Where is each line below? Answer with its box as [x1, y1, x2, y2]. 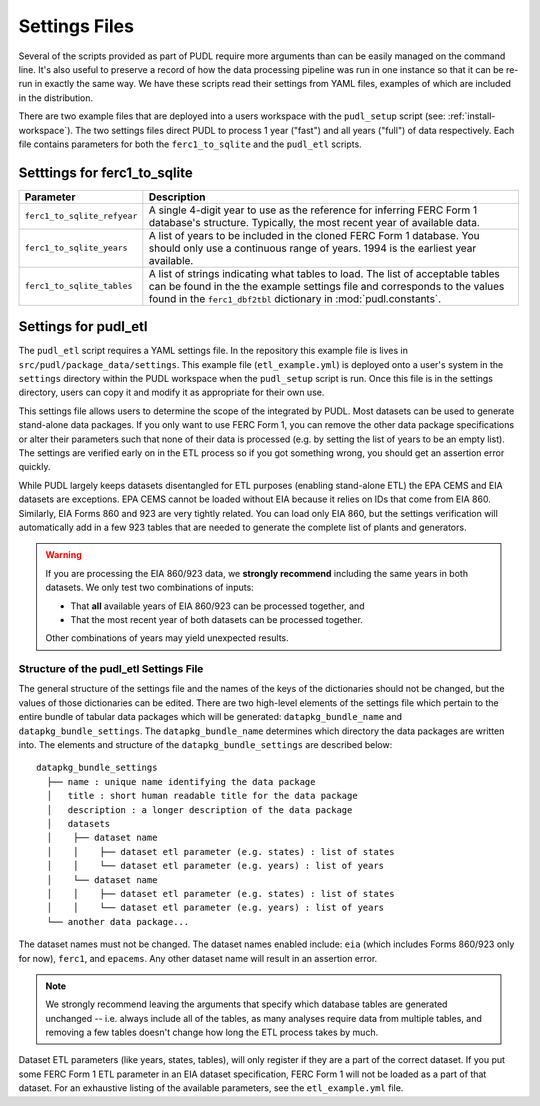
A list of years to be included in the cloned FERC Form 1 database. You [148, 228, 480, 242]
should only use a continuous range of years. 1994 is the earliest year [148, 241, 477, 255]
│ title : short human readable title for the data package [46, 790, 359, 802]
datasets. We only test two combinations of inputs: [45, 581, 254, 594]
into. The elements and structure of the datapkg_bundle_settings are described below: [18, 739, 393, 751]
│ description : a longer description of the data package [46, 804, 353, 815]
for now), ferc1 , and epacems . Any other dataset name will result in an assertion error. [18, 952, 378, 964]
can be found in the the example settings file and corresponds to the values [148, 279, 505, 293]
